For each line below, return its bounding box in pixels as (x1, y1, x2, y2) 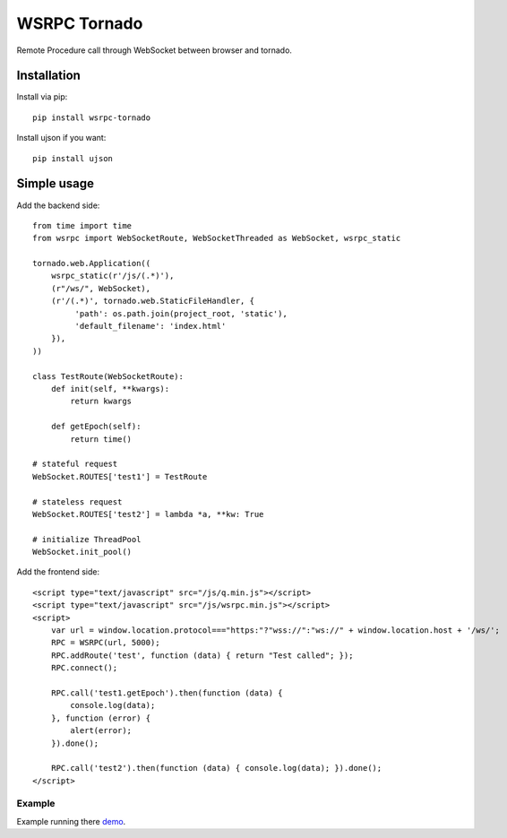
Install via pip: (16, 91, 68, 102)
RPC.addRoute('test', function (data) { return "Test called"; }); (50, 650, 354, 661)
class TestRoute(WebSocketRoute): (32, 371, 184, 381)
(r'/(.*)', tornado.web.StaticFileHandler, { (50, 296, 255, 307)
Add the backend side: (16, 200, 100, 211)
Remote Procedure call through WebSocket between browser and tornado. (16, 45, 293, 56)
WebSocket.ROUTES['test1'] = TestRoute (32, 471, 208, 481)
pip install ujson (32, 153, 114, 163)
